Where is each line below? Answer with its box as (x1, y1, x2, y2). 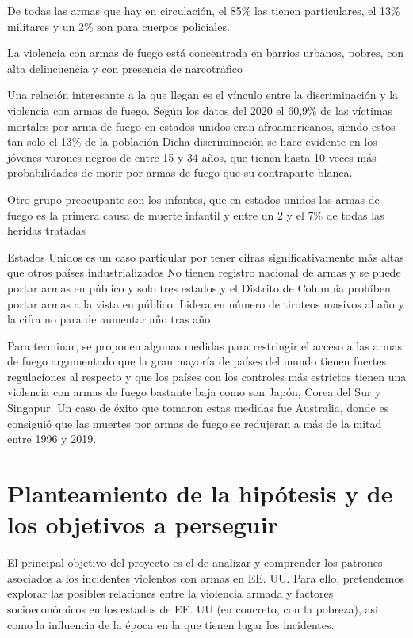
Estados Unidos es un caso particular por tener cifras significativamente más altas (7, 248, 404, 265)
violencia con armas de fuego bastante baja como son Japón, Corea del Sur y (7, 384, 381, 400)
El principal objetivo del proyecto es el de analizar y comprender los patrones (7, 554, 383, 571)
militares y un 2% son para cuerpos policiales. (7, 17, 230, 34)
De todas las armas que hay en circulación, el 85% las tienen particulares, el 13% (7, 2, 400, 18)
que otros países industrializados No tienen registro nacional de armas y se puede (7, 264, 401, 281)
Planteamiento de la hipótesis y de (7, 477, 393, 510)
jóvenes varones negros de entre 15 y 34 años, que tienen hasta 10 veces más (7, 148, 377, 165)
